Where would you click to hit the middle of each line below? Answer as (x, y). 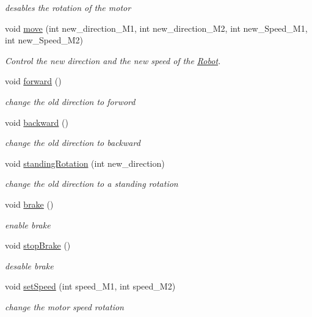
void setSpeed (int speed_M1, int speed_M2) (90, 286)
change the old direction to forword (70, 101)
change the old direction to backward (73, 143)
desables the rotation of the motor (68, 7)
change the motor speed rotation (64, 306)
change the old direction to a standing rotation (92, 184)
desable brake (29, 265)
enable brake (28, 224)
